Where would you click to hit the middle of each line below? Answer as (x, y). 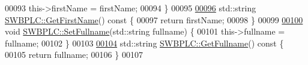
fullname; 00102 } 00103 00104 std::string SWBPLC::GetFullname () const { (144, 43)
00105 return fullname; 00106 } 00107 (74, 55)
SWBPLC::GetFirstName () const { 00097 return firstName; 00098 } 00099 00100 (154, 19)
